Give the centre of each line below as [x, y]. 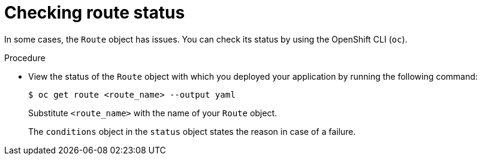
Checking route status [95, 13]
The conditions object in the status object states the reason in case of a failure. [192, 131]
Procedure [25, 58]
